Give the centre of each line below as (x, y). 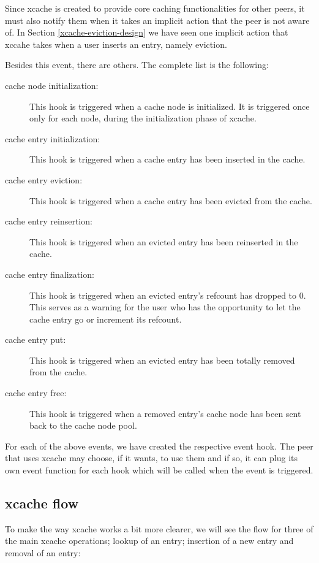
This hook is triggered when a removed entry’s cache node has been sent (165, 413)
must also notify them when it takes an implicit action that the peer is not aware (157, 20)
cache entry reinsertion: (49, 221)
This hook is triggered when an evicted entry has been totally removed (162, 360)
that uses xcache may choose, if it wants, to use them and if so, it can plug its (152, 458)
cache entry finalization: (50, 274)
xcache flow (42, 503)
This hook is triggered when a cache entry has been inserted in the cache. (167, 159)
